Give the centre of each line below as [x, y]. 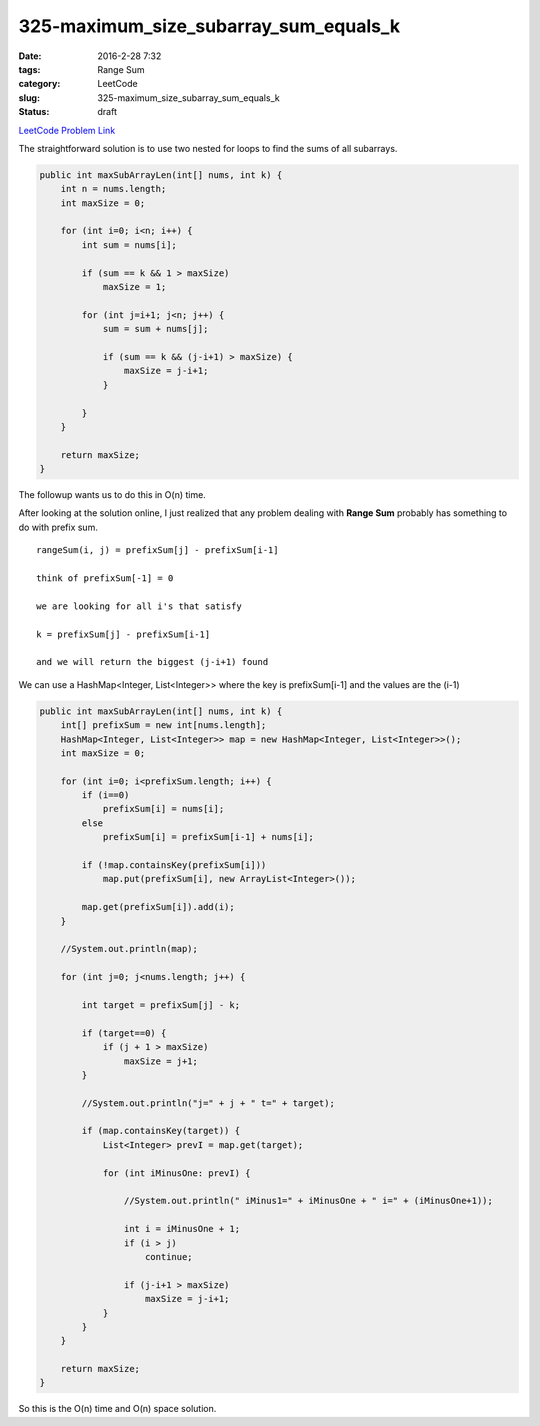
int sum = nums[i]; [129, 244]
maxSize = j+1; [161, 1061]
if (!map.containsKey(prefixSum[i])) [174, 865]
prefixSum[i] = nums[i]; [163, 809]
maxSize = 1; [134, 286]
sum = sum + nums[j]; [155, 329]
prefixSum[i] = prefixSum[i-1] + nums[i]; [208, 837]
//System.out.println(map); [129, 949]
